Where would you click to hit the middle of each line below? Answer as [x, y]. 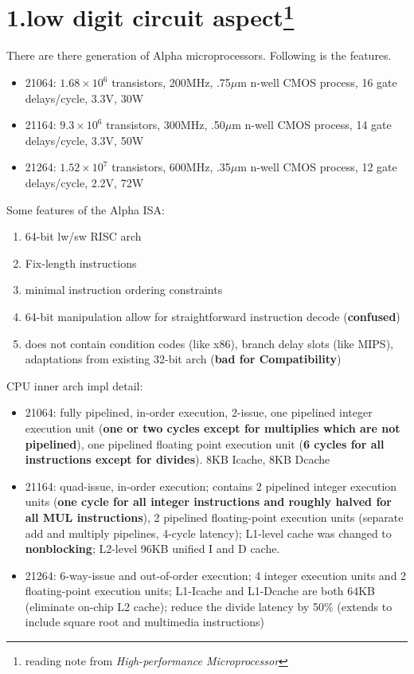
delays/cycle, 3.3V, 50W [84, 140]
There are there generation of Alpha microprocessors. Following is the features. [199, 55]
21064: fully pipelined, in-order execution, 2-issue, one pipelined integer [199, 412]
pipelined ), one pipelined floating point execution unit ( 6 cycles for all [205, 443]
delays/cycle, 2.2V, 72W [84, 183]
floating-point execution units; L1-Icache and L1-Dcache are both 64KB [200, 591]
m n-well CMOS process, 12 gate [317, 167]
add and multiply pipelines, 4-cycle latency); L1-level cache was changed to [208, 533]
